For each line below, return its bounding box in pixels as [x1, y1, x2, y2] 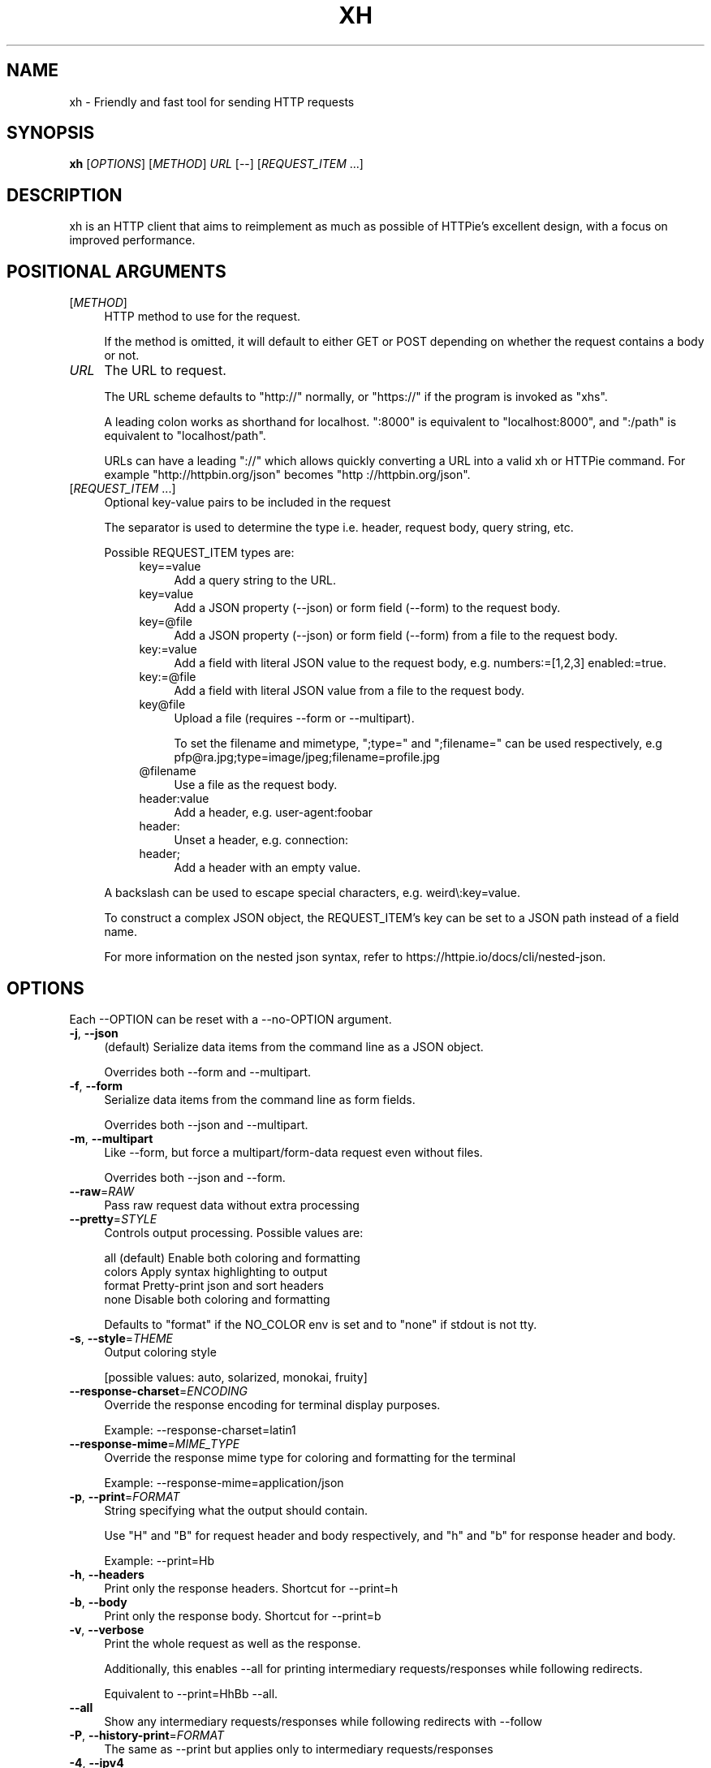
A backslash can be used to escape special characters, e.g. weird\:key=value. [104, 886, 520, 900]
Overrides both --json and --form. [104, 1170, 286, 1184]
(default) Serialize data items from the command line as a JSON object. [104, 1039, 484, 1054]
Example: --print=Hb [104, 1553, 215, 1567]
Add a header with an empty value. [174, 860, 361, 875]
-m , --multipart [69, 1131, 153, 1145]
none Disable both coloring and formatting [104, 1292, 330, 1306]
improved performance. [69, 233, 196, 248]
